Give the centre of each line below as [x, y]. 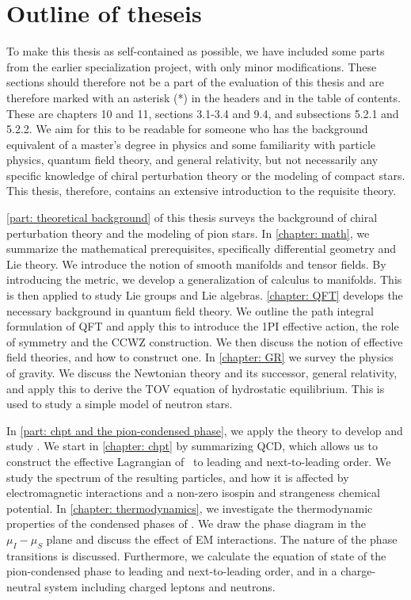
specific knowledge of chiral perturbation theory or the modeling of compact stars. [206, 175]
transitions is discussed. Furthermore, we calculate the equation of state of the [196, 555]
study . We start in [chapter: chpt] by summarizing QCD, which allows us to [192, 446]
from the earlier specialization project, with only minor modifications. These [192, 66]
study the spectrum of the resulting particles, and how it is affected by [178, 477]
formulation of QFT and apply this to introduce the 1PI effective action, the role [203, 326]
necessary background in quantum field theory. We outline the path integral [190, 310]
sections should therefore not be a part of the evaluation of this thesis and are [196, 82]
